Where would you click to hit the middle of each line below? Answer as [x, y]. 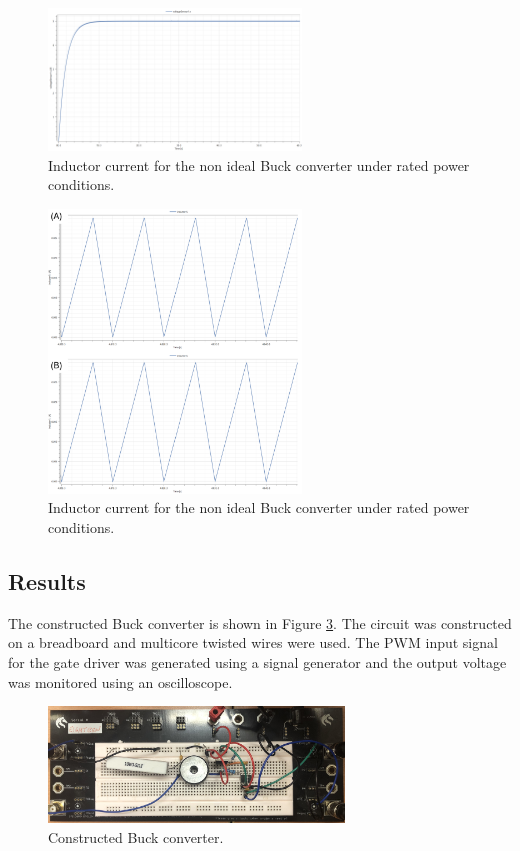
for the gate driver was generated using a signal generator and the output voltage [257, 662]
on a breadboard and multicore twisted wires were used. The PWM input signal [253, 642]
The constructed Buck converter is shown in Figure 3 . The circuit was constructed [260, 622]
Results [47, 581]
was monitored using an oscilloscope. [120, 681]
